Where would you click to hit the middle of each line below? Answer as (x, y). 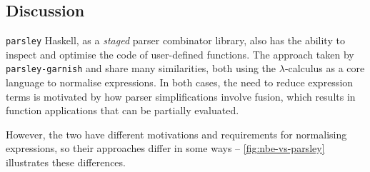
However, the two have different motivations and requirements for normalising (176, 134)
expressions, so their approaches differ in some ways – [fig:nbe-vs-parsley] (165, 148)
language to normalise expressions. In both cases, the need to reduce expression (180, 82)
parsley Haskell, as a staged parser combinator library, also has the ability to (175, 40)
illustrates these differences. (66, 162)
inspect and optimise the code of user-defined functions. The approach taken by (180, 54)
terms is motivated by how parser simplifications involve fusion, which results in (181, 96)
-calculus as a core (325, 68)
